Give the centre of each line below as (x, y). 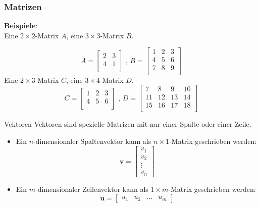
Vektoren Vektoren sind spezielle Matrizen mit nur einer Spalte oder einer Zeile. (128, 124)
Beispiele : (21, 25)
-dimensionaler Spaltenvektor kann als (92, 141)
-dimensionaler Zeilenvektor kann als (92, 189)
